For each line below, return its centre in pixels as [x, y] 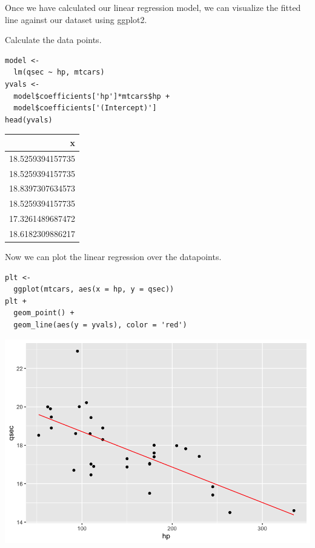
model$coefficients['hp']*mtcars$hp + [92, 96]
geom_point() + [44, 313]
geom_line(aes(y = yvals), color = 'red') [100, 325]
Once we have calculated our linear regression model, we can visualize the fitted [153, 7]
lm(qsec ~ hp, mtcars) [59, 72]
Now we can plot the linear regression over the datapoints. [113, 256]
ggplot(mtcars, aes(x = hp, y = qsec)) [94, 289]
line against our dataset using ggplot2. [76, 19]
